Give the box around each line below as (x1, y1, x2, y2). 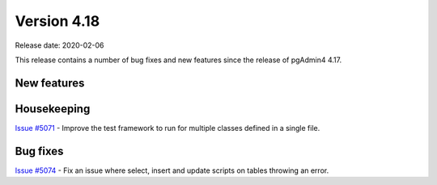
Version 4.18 (15, 12, 100, 30)
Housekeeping (15, 102, 91, 116)
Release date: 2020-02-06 (15, 40, 104, 50)
